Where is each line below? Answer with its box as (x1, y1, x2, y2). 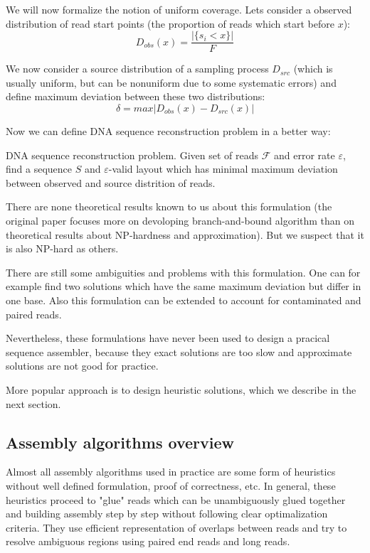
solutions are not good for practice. (6, 358, 159, 373)
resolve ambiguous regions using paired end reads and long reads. (6, 534, 290, 549)
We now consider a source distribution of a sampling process (6, 61, 269, 76)
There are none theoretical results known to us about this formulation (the (6, 199, 332, 214)
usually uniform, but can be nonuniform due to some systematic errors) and (6, 75, 337, 90)
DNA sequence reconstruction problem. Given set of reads (6, 147, 259, 162)
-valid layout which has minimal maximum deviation (108, 161, 338, 176)
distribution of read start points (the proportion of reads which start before (6, 16, 334, 31)
